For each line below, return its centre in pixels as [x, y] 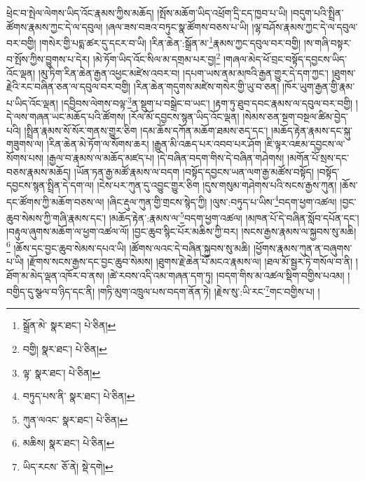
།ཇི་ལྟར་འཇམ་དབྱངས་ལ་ [305, 144]
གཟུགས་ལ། [25, 144]
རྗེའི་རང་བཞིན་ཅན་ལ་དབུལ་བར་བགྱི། [69, 86]
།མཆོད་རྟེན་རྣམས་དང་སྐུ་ [311, 130]
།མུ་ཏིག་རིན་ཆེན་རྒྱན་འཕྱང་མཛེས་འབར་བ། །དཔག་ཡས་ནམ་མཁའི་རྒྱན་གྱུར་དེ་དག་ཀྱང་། [183, 72]
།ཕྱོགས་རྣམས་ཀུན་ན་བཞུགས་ [303, 248]
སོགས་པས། [25, 157]
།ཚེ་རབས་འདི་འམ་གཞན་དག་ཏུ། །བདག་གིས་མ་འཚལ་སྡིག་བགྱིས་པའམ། [226, 275]
